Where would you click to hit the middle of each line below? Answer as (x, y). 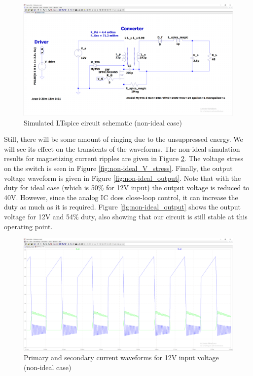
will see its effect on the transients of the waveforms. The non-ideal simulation (122, 148)
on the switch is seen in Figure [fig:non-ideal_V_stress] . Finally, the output (118, 168)
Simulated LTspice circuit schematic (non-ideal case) (103, 122)
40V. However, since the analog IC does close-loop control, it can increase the (121, 197)
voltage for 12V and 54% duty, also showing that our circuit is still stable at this (126, 217)
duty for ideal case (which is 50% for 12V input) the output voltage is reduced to (127, 188)
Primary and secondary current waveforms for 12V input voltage (121, 357)
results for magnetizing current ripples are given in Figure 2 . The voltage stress (124, 158)
